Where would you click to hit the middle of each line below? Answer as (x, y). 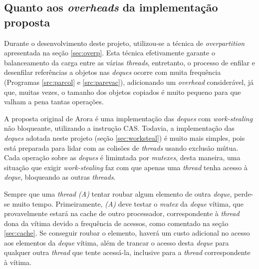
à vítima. (18, 262)
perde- (244, 193)
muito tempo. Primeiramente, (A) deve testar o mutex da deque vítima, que (128, 203)
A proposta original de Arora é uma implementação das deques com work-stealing (129, 118)
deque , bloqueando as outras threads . (60, 177)
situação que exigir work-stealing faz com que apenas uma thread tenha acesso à (126, 167)
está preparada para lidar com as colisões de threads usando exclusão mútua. (121, 147)
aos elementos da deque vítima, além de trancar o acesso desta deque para (117, 242)
